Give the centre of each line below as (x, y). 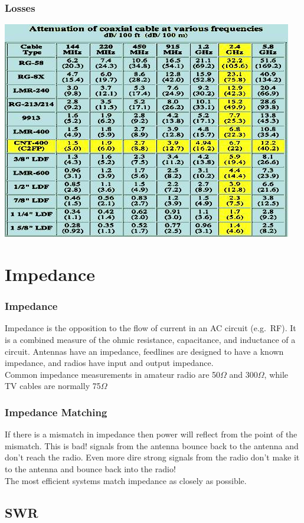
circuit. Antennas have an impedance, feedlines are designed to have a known (144, 351)
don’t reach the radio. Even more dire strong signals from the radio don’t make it (152, 457)
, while (276, 374)
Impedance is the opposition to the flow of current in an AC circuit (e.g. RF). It (151, 328)
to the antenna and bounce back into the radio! (90, 468)
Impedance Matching (56, 412)
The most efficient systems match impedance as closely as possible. (126, 480)
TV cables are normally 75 (53, 386)
